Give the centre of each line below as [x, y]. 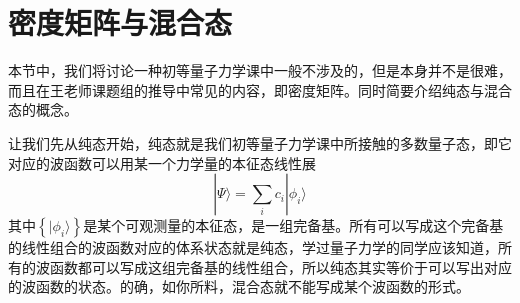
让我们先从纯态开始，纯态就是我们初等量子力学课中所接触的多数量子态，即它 [260, 142]
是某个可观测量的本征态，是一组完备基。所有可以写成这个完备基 [293, 225]
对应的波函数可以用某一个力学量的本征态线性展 [162, 162]
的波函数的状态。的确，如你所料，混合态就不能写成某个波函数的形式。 [239, 286]
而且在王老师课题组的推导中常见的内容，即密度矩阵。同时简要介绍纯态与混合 [260, 89]
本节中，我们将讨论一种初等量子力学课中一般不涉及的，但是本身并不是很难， [260, 70]
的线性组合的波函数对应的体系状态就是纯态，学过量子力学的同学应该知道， [253, 247]
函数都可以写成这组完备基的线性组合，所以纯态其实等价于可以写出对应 [280, 266]
